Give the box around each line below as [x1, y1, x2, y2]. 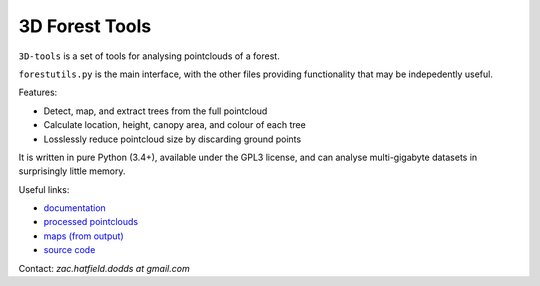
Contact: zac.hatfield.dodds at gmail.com [18, 262, 190, 274]
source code [43, 244, 96, 256]
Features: [18, 86, 58, 99]
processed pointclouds [43, 216, 139, 228]
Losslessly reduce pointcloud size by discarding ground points [43, 133, 302, 145]
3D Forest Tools [18, 15, 152, 37]
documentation [43, 202, 107, 214]
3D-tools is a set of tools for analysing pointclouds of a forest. [18, 50, 280, 62]
